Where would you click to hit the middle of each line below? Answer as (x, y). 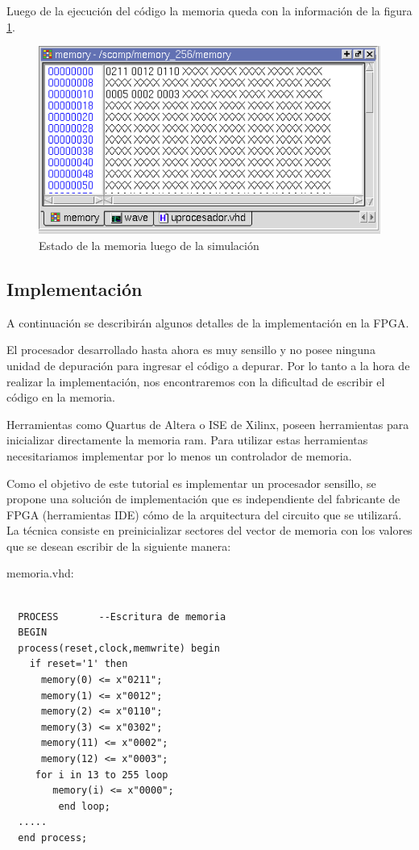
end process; (53, 837)
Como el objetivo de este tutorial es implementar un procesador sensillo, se (191, 483)
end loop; (84, 806)
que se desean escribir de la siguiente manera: (119, 546)
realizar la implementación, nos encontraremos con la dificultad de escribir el (196, 381)
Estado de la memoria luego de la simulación (149, 245)
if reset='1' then (79, 664)
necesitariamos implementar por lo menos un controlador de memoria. (179, 455)
